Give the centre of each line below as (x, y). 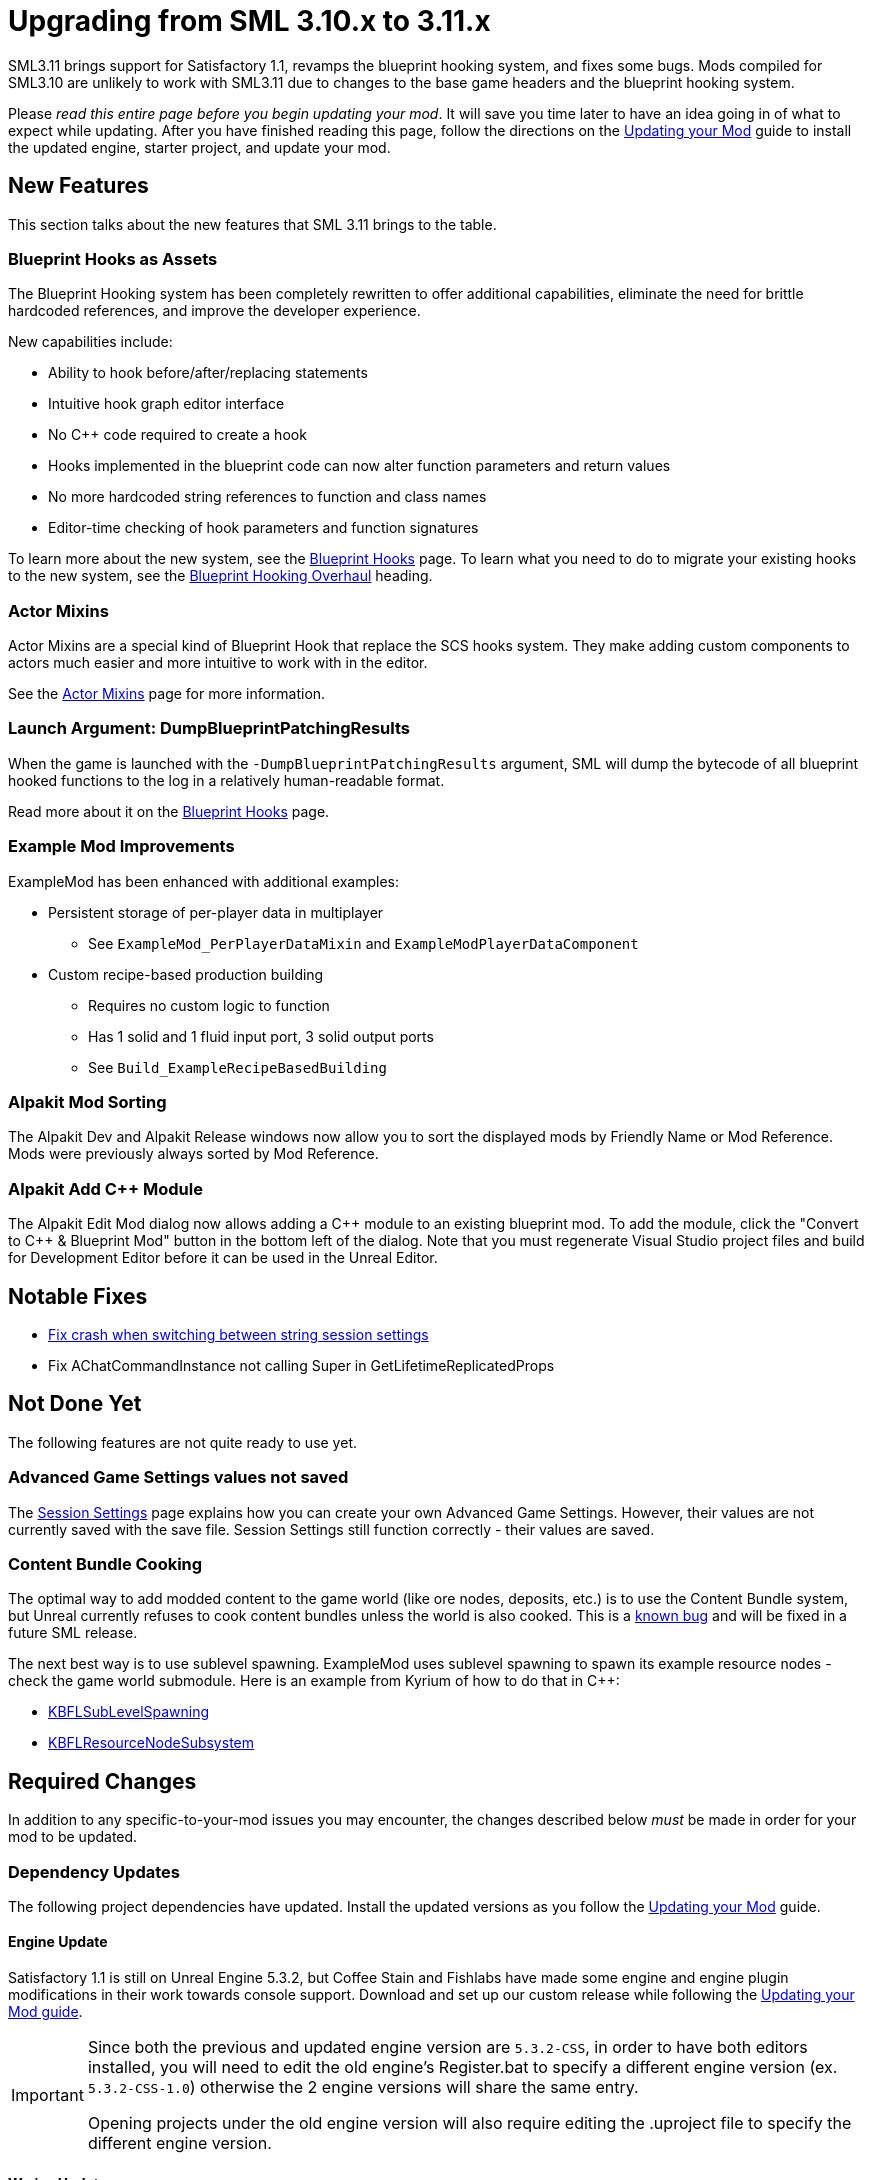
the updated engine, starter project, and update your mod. (199, 147)
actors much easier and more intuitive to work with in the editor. (218, 663)
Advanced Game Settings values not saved (178, 1477)
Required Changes (102, 1781)
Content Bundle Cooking (105, 1563)
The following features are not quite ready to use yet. (182, 1442)
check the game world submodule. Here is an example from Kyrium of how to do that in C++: (314, 1681)
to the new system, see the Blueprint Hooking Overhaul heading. (220, 576)
